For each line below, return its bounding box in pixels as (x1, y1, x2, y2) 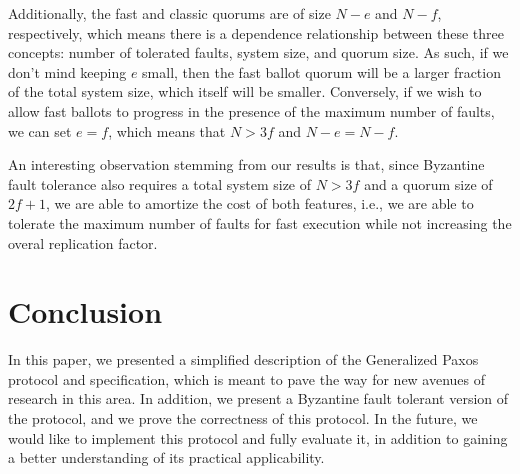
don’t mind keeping (8, 61, 127, 82)
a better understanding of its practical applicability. (8, 447, 325, 468)
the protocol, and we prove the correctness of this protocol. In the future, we (8, 408, 478, 429)
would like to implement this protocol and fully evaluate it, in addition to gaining (8, 427, 508, 448)
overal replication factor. (8, 232, 158, 253)
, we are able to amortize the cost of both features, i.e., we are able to (46, 193, 474, 214)
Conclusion (8, 291, 163, 332)
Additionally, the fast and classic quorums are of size (8, 3, 331, 23)
